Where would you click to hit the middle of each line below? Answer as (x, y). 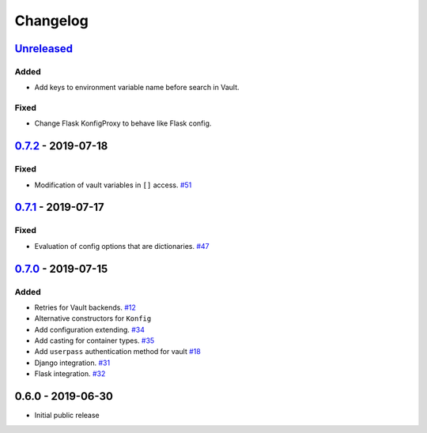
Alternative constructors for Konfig (93, 318)
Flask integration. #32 (70, 374)
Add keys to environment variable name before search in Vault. (137, 88)
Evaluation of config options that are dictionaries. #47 (122, 246)
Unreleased (44, 49)
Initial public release (67, 416)
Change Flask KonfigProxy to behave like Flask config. (123, 123)
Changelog (51, 21)
